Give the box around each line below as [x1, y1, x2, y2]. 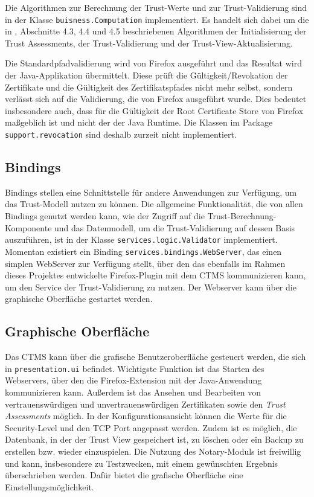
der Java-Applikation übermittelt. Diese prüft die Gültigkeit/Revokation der [5, 69, 288, 82]
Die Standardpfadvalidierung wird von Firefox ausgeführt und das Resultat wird [5, 57, 302, 69]
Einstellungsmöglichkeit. [5, 480, 94, 493]
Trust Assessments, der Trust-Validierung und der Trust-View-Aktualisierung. [5, 36, 293, 49]
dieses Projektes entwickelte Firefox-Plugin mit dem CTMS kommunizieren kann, [5, 269, 306, 281]
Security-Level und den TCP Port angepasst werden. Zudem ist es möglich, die [5, 421, 297, 434]
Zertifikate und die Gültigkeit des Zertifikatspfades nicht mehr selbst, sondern [5, 80, 293, 93]
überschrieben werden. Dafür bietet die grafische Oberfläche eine [5, 469, 243, 481]
